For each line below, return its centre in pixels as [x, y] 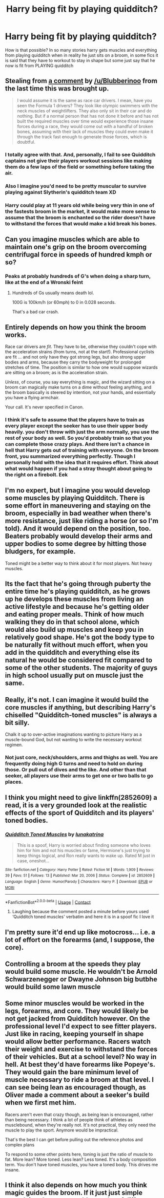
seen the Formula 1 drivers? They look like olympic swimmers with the [87, 106]
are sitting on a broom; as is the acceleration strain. [57, 373]
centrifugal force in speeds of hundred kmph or [79, 254]
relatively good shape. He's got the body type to [80, 637]
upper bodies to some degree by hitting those [76, 544]
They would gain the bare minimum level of [72, 1072]
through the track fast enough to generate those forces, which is [82, 137]
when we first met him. [41, 1103]
